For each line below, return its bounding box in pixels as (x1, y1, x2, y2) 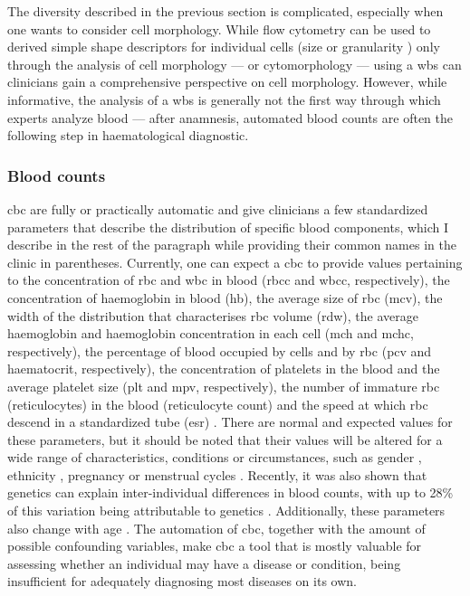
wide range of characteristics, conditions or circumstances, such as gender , (7, 448, 422, 467)
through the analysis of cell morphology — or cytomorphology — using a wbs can (7, 54, 462, 73)
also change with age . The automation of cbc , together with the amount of (7, 518, 426, 537)
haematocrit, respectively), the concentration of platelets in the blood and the (7, 359, 440, 378)
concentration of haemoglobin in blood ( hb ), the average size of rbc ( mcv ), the (7, 288, 443, 307)
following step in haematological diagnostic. (7, 126, 249, 145)
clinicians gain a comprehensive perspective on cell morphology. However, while (7, 72, 447, 91)
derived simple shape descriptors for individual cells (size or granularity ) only (7, 37, 440, 56)
